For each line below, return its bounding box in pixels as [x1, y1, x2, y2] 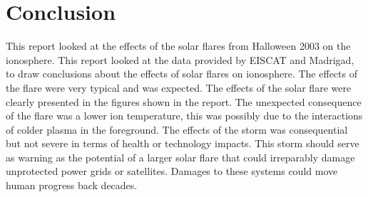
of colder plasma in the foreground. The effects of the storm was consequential [6, 122, 348, 137]
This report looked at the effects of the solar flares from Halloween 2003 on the [6, 38, 351, 53]
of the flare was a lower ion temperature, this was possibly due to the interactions [6, 108, 363, 123]
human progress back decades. [6, 178, 138, 193]
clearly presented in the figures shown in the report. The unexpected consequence [6, 94, 362, 109]
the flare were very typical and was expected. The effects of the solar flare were [6, 80, 352, 95]
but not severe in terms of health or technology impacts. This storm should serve [6, 136, 359, 151]
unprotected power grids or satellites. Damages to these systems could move [6, 164, 338, 179]
